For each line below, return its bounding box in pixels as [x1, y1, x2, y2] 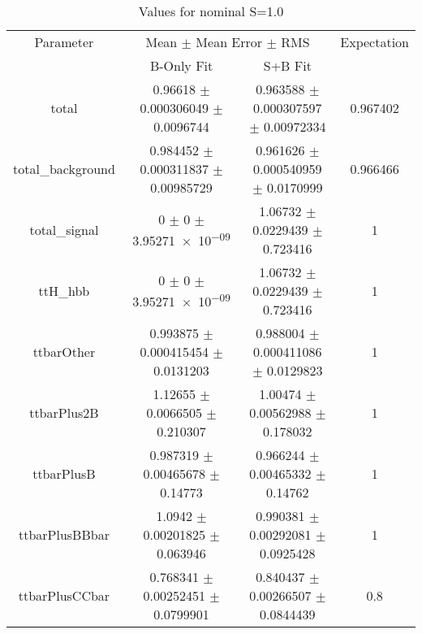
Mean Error [196, 33, 263, 51]
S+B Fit [263, 56, 312, 75]
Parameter [34, 33, 94, 51]
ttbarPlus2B [29, 403, 99, 422]
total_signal [29, 220, 99, 239]
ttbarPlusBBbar [18, 525, 110, 544]
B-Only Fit [149, 56, 213, 75]
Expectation [340, 33, 409, 51]
